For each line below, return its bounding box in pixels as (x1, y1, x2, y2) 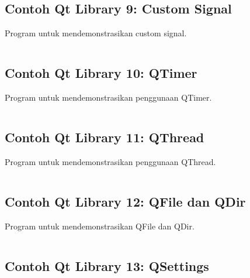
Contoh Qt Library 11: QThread (5, 128, 204, 146)
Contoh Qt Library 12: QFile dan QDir (5, 192, 246, 210)
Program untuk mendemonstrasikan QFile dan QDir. (5, 219, 195, 232)
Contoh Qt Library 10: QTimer (5, 64, 197, 82)
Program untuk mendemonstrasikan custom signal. (5, 27, 187, 39)
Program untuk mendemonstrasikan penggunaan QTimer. (5, 91, 212, 103)
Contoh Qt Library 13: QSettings (5, 256, 209, 274)
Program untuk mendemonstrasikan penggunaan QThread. (5, 155, 216, 167)
